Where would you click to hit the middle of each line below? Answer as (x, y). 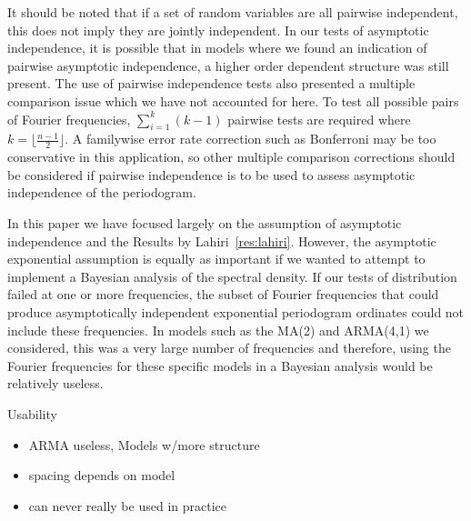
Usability (32, 413)
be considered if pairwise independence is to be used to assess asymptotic (211, 174)
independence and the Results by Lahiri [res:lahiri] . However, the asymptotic (222, 240)
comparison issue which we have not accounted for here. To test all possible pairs (233, 100)
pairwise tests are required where (319, 119)
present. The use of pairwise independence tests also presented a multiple (211, 83)
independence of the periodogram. (102, 192)
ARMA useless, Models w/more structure (144, 444)
